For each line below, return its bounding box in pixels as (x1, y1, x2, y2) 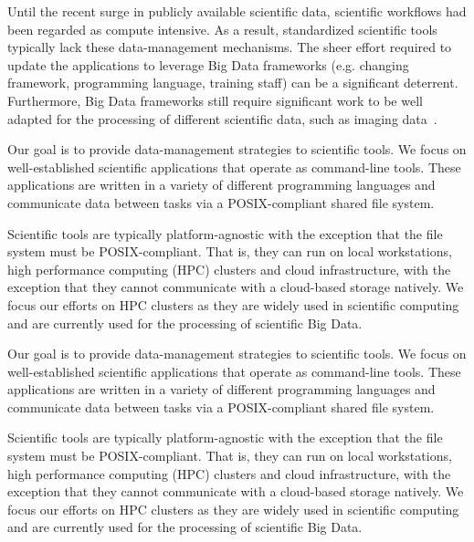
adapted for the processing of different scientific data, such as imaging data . (7, 109, 437, 128)
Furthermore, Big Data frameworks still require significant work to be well (7, 90, 423, 109)
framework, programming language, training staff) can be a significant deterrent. (7, 73, 458, 92)
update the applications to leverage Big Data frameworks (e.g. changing (7, 55, 409, 74)
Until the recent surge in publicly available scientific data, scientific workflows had (7, 2, 467, 20)
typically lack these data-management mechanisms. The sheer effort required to (7, 37, 452, 57)
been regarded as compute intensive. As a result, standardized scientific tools (7, 19, 437, 38)
